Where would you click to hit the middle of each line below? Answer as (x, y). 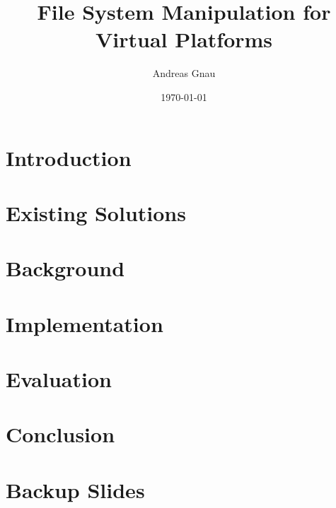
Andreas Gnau (184, 73)
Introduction (69, 157)
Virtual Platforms (184, 39)
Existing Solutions (96, 212)
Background (65, 268)
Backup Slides (75, 489)
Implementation (85, 323)
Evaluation (59, 379)
